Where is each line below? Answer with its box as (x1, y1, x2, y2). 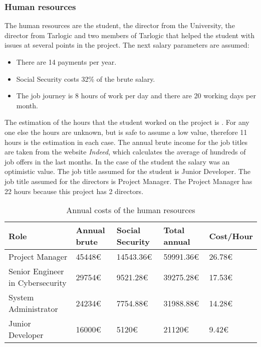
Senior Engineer (9, 265, 64, 277)
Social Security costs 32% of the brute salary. (16, 73, 155, 84)
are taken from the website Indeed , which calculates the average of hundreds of (5, 146, 246, 157)
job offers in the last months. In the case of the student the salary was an (5, 156, 230, 166)
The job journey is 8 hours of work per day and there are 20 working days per (16, 90, 256, 101)
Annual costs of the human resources (66, 204, 195, 216)
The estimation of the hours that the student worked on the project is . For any (5, 117, 249, 127)
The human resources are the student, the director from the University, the (5, 20, 235, 31)
